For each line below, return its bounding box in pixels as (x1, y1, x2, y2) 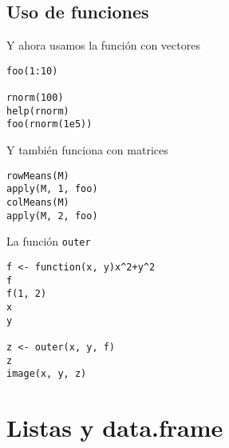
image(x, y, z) (6, 368, 87, 380)
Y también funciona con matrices (6, 142, 168, 158)
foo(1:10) (6, 65, 58, 77)
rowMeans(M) (6, 170, 69, 182)
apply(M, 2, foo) (6, 210, 98, 222)
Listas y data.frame (6, 411, 223, 444)
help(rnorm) (6, 105, 69, 117)
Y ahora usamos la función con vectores (6, 37, 200, 54)
